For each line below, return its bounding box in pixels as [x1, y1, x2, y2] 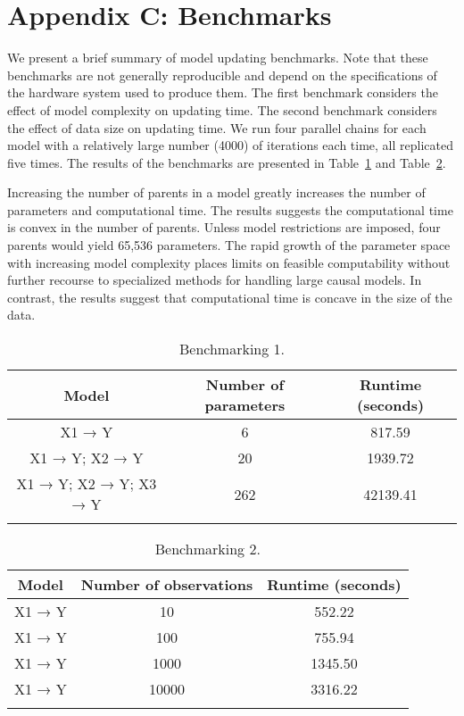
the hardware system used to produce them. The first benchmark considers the [7, 83, 438, 102]
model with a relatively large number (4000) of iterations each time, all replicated [7, 136, 453, 154]
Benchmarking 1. [178, 338, 286, 360]
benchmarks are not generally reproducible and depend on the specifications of [7, 65, 437, 84]
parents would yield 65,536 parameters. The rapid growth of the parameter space [7, 236, 451, 254]
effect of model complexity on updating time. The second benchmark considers [7, 100, 437, 119]
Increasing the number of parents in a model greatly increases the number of [7, 183, 426, 202]
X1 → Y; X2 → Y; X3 [16, 473, 157, 495]
